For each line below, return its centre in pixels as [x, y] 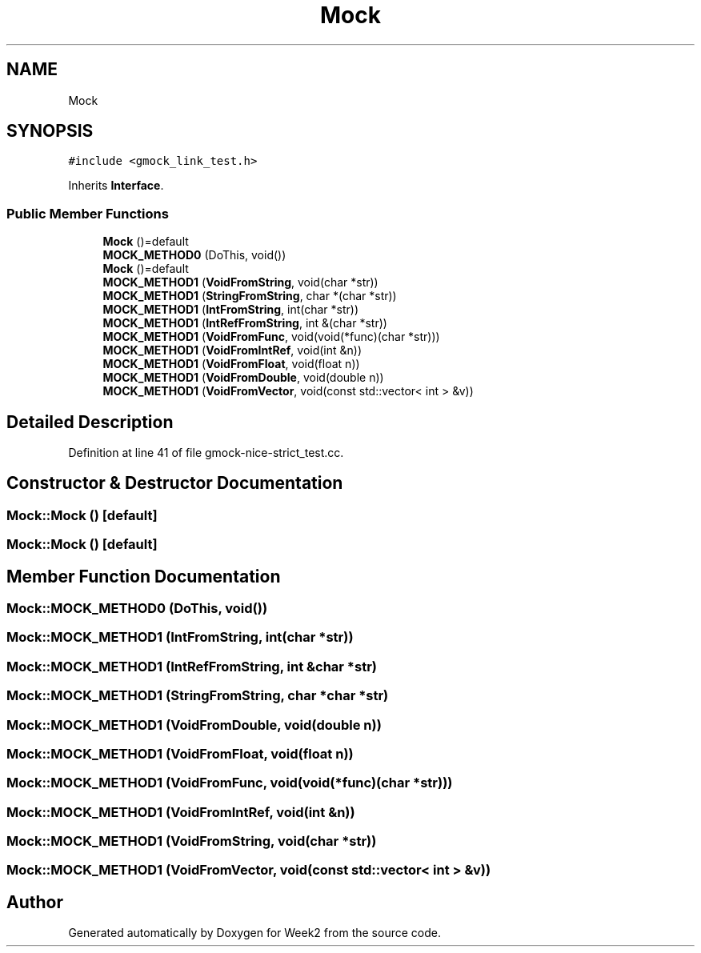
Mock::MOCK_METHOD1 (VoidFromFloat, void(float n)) [180, 753]
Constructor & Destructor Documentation [175, 483]
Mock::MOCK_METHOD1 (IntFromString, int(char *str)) [180, 637]
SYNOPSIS [50, 131]
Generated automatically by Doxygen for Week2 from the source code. [254, 933]
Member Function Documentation [144, 576]
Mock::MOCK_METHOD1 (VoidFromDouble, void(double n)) [194, 725]
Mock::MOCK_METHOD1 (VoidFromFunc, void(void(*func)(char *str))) [230, 783]
